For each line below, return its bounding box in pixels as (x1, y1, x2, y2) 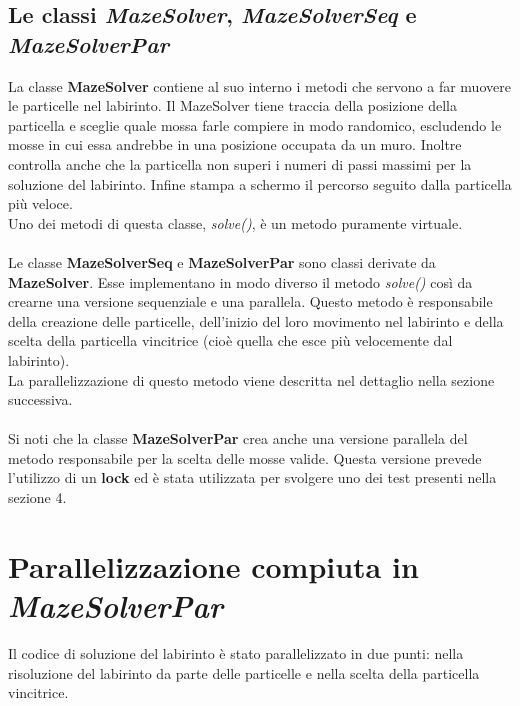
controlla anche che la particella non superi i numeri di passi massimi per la (8, 153, 472, 174)
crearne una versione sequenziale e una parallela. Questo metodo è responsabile (8, 291, 493, 312)
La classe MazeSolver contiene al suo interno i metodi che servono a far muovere (8, 75, 511, 96)
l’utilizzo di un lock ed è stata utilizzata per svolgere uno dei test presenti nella (8, 467, 497, 488)
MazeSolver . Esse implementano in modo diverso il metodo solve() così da (8, 271, 473, 292)
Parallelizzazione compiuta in (8, 545, 419, 586)
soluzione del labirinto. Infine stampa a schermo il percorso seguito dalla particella (8, 173, 512, 194)
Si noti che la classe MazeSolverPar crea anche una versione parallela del (8, 428, 468, 449)
